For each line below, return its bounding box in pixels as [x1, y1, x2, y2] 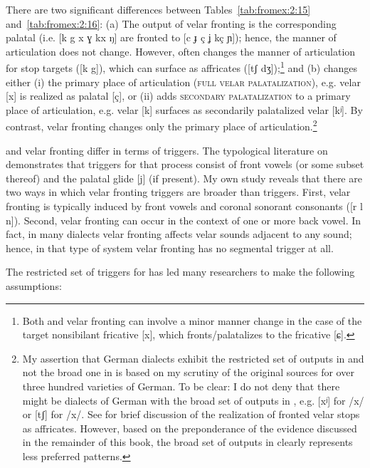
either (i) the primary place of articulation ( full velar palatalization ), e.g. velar [6, 74, 361, 89]
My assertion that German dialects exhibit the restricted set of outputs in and [22, 350, 364, 365]
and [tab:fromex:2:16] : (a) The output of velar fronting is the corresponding [6, 16, 337, 31]
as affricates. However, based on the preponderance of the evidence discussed [22, 420, 357, 435]
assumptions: [6, 279, 62, 293]
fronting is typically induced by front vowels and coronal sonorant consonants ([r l [6, 199, 363, 214]
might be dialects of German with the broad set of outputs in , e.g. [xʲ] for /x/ [22, 392, 364, 407]
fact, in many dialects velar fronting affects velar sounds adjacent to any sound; [6, 227, 352, 241]
